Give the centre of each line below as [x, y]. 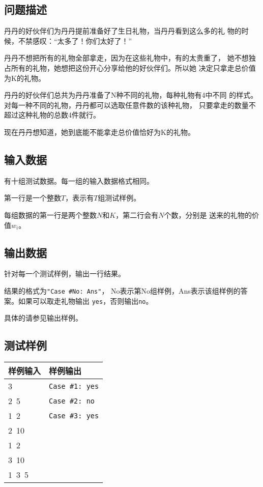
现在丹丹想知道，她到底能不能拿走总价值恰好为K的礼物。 [99, 132]
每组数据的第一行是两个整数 [50, 214]
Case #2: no [72, 401]
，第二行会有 [137, 214]
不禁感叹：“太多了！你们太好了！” [75, 40]
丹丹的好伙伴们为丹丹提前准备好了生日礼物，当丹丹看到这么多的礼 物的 [123, 31]
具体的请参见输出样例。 [43, 318]
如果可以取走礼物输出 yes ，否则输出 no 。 [85, 300]
